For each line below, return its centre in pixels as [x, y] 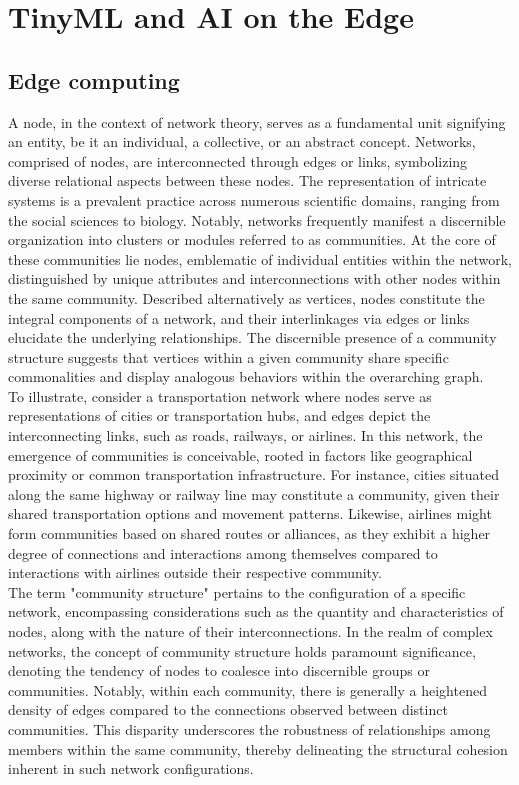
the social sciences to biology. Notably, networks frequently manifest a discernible [257, 219]
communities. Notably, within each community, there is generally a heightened [247, 689]
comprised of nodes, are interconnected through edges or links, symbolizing [238, 160]
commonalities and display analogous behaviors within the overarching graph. [246, 376]
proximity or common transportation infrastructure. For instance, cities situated [253, 474]
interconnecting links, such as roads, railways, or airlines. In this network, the [245, 435]
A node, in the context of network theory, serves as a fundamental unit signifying [257, 121]
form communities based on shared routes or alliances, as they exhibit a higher [249, 533]
